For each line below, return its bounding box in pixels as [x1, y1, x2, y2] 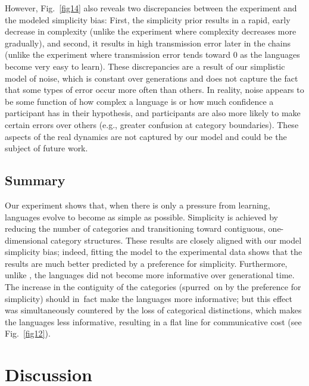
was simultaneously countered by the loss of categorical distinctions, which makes [5, 304, 302, 316]
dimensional [5, 234, 48, 246]
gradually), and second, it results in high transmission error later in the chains [5, 36, 291, 49]
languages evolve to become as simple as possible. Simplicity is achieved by [5, 210, 278, 223]
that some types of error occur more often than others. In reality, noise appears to [5, 83, 304, 96]
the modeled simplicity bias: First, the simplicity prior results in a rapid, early [5, 13, 291, 26]
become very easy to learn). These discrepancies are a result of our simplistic [5, 60, 285, 72]
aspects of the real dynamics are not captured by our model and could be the [5, 130, 287, 142]
